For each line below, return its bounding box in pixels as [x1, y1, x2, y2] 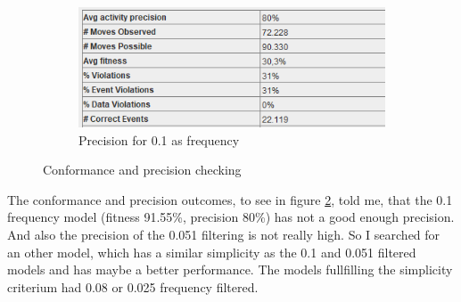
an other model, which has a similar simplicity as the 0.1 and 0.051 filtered [7, 242, 416, 261]
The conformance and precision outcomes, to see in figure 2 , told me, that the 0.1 [7, 190, 453, 208]
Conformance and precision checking [43, 160, 242, 179]
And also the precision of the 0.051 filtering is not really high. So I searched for [7, 225, 440, 244]
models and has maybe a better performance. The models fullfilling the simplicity [7, 260, 453, 279]
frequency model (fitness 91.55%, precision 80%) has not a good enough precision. [7, 208, 455, 226]
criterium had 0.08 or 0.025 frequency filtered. [7, 277, 259, 296]
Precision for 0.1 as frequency [78, 130, 240, 149]
